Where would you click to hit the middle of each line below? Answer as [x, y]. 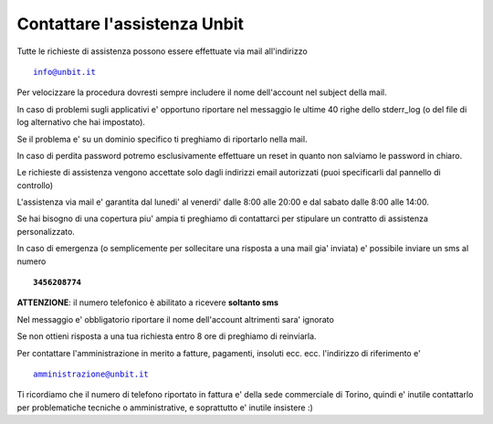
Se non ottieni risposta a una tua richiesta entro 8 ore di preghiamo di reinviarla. [167, 336]
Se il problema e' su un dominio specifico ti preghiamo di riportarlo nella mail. [162, 139]
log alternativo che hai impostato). [81, 122]
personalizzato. [46, 231]
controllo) [35, 185]
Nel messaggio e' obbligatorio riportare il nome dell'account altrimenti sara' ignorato [176, 319]
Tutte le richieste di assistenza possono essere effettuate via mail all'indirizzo [162, 51]
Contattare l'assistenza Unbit [130, 24]
